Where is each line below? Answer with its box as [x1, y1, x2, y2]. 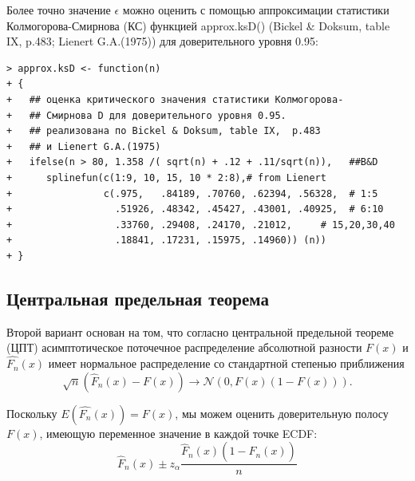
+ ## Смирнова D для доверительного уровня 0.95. [6, 109, 287, 121]
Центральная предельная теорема [6, 286, 270, 310]
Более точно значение [6, 2, 111, 18]
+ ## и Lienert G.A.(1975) [6, 140, 161, 152]
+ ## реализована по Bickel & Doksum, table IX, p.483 [6, 125, 321, 137]
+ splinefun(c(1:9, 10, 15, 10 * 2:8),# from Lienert [6, 172, 326, 183]
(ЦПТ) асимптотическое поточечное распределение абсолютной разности [6, 339, 362, 356]
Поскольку [6, 404, 57, 421]
